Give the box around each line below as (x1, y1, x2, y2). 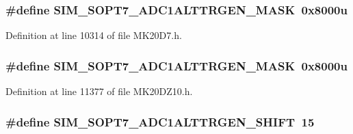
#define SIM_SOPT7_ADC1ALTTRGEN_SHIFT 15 (5, 113, 315, 130)
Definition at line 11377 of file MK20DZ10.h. (5, 84, 193, 98)
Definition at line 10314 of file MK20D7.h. (5, 28, 182, 42)
